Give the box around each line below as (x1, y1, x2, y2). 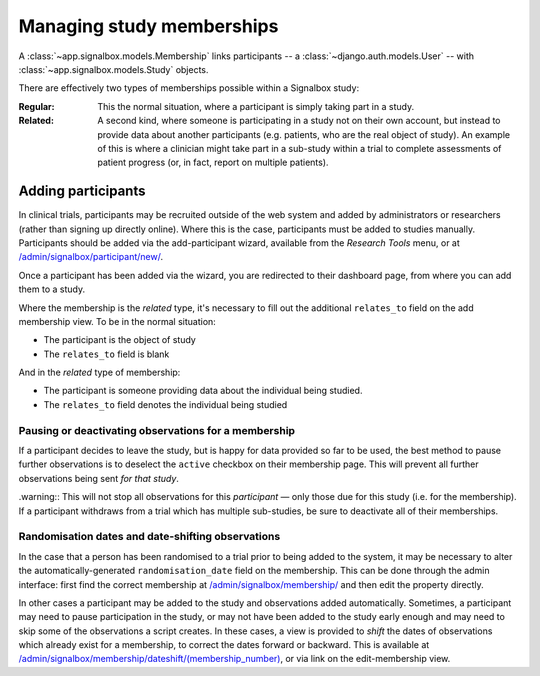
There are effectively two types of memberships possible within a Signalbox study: (18, 82, 360, 94)
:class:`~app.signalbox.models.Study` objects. (18, 63, 209, 75)
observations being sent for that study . (18, 472, 180, 484)
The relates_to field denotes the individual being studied (43, 398, 288, 410)
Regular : (18, 100, 55, 112)
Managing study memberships (18, 15, 279, 37)
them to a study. (18, 283, 85, 295)
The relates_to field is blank (43, 348, 170, 360)
